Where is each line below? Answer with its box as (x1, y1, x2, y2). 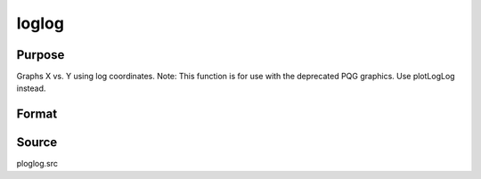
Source (16, 134, 58, 151)
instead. (16, 83, 46, 94)
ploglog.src (16, 159, 58, 169)
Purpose (16, 47, 65, 62)
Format (16, 107, 58, 122)
